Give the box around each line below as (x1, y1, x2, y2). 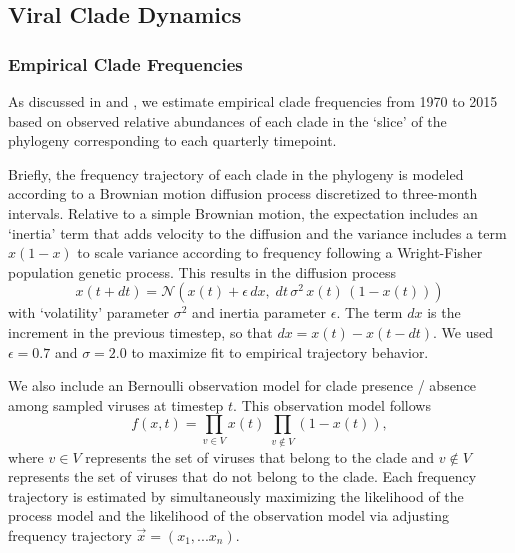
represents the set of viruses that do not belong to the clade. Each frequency (8, 466, 477, 487)
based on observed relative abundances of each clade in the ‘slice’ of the (8, 110, 447, 131)
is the (427, 302, 461, 323)
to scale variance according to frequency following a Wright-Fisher (77, 242, 483, 263)
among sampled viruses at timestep (8, 394, 224, 415)
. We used (433, 321, 494, 342)
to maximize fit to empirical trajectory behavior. (131, 341, 429, 362)
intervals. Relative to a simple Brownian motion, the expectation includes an (8, 202, 478, 223)
